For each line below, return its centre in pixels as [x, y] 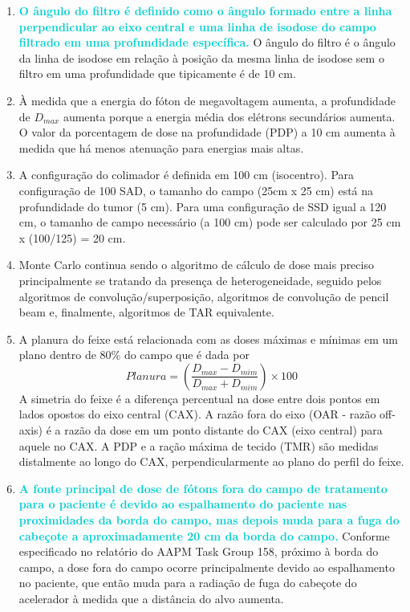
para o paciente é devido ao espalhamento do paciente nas [183, 504]
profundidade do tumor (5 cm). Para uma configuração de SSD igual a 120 [203, 206]
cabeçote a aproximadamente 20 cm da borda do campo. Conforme [204, 535]
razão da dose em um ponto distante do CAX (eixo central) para [223, 430]
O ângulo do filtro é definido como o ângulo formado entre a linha [205, 10]
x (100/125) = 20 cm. [72, 237]
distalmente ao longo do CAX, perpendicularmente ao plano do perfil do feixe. [211, 461]
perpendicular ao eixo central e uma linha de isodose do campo [197, 26]
